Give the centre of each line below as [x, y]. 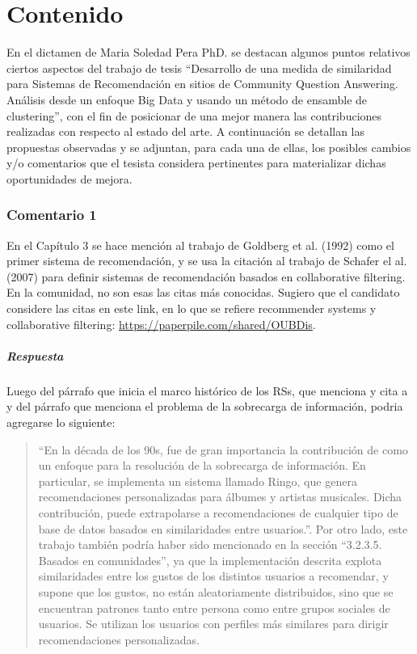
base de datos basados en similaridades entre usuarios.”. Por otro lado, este [223, 528]
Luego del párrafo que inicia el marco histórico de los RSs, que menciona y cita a [207, 390]
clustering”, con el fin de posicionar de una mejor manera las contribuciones [194, 115]
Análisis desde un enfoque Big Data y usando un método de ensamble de [187, 99]
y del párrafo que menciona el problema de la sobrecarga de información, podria [205, 406]
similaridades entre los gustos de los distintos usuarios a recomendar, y [213, 576]
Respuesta [35, 355]
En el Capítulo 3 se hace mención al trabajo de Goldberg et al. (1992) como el [200, 245]
